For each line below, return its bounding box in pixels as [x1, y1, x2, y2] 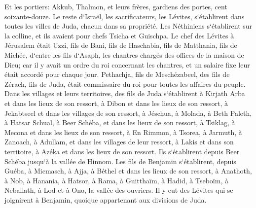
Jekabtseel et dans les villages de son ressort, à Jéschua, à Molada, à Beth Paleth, [4, 107, 252, 118]
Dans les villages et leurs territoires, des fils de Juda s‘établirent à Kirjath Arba [4, 88, 245, 99]
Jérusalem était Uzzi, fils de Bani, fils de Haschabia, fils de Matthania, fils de [4, 40, 237, 50]
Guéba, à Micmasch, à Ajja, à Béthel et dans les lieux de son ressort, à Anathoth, [4, 166, 252, 176]
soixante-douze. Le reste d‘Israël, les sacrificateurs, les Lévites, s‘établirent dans [4, 11, 245, 21]
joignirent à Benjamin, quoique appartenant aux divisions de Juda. [4, 194, 207, 205]
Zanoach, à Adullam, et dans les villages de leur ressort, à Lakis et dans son [4, 137, 234, 147]
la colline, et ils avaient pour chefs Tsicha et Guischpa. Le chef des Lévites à [4, 30, 234, 40]
